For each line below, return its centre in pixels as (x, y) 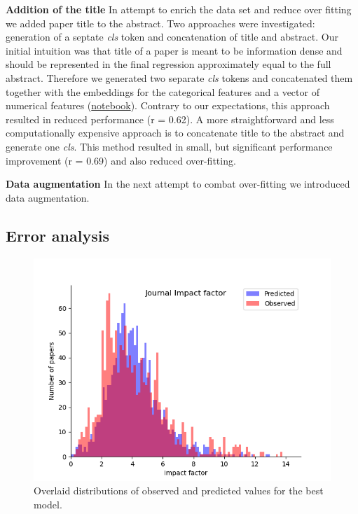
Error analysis (57, 235)
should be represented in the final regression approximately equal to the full (168, 64)
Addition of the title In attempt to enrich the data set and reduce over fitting (179, 9)
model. (48, 504)
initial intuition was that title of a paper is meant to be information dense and (174, 50)
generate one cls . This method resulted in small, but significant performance (169, 146)
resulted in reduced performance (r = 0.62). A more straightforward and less (170, 119)
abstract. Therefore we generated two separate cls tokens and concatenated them (179, 77)
